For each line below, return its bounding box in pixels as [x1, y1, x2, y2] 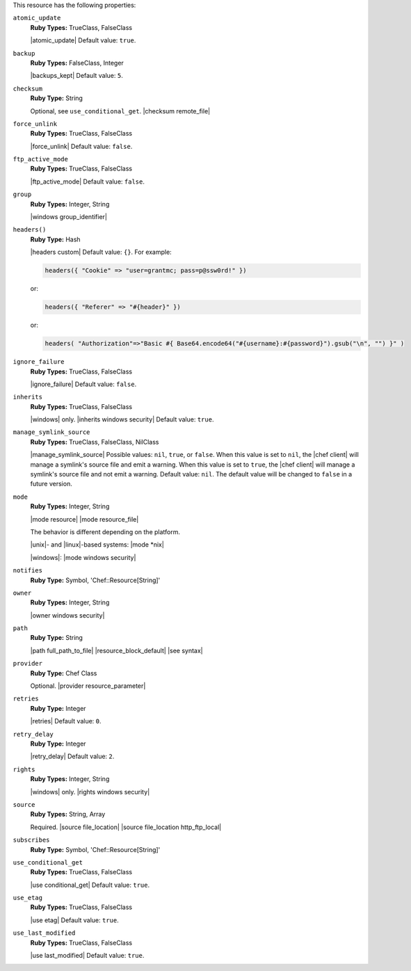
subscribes [13, 836, 50, 844]
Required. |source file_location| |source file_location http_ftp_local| [30, 823, 222, 831]
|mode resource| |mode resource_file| [30, 515, 139, 523]
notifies [13, 567, 43, 575]
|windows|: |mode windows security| [30, 553, 136, 561]
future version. [30, 480, 72, 488]
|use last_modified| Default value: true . [30, 952, 145, 960]
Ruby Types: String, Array [30, 810, 106, 819]
